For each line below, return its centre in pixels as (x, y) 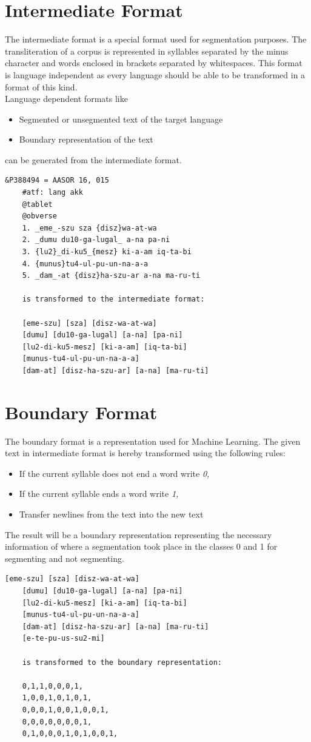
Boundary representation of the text (86, 139)
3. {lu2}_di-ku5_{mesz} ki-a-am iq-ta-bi (107, 252)
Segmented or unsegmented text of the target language (121, 119)
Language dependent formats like (66, 99)
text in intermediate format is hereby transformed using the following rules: (145, 453)
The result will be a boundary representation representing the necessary (139, 534)
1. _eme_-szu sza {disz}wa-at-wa (89, 228)
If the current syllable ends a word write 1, (99, 494)
